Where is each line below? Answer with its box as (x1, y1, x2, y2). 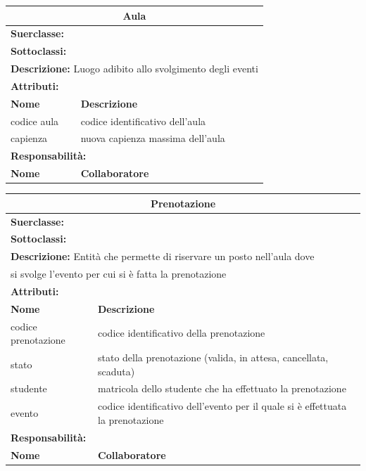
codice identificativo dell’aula (80, 113, 206, 128)
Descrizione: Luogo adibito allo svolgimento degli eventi (11, 61, 258, 76)
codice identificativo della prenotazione (98, 325, 265, 340)
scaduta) (98, 363, 135, 378)
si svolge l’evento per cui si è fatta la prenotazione (11, 266, 227, 281)
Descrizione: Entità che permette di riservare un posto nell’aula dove (11, 249, 315, 264)
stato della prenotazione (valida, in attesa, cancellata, (98, 350, 329, 365)
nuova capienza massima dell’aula (80, 131, 225, 146)
